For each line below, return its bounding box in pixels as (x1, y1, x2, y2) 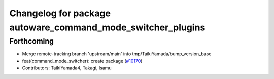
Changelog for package (9, 8, 111, 19)
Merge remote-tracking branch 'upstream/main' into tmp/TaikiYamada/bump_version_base (22, 51, 212, 57)
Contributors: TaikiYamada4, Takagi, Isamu (22, 65, 112, 71)
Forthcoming (9, 36, 54, 46)
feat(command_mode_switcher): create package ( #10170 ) (22, 58, 143, 64)
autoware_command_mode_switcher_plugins (9, 22, 205, 33)
